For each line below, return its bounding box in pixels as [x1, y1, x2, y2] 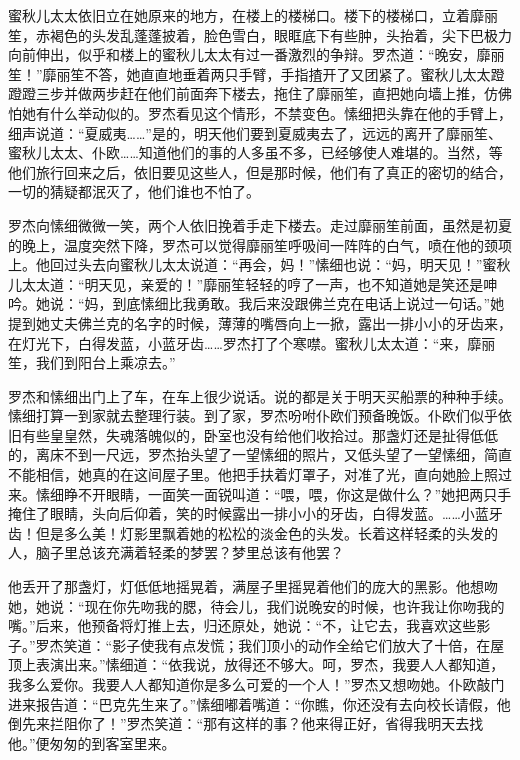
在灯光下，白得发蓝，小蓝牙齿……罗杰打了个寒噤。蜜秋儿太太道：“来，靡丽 [8, 332, 496, 353]
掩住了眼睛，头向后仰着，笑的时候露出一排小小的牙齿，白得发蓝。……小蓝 [8, 503, 489, 524]
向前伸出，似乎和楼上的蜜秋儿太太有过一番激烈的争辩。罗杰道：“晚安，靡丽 [8, 44, 505, 65]
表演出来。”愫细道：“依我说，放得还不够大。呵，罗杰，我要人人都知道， [35, 654, 505, 675]
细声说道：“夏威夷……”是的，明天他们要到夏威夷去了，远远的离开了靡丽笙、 [8, 122, 502, 143]
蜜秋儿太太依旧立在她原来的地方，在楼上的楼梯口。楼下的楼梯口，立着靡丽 [8, 5, 498, 25]
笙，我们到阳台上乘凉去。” [8, 352, 176, 373]
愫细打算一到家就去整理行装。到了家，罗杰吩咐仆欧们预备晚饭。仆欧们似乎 [8, 405, 498, 426]
